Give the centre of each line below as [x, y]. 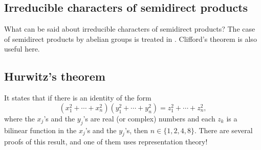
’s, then [136, 130]
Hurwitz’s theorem [55, 76]
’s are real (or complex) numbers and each [149, 118]
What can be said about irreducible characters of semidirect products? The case [130, 29]
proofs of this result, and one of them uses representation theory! [106, 142]
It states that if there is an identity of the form [78, 98]
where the [19, 118]
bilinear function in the [40, 130]
